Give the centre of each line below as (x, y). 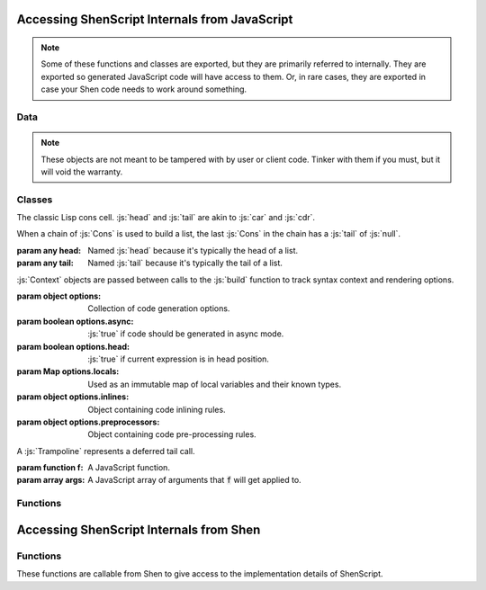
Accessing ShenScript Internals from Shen (139, 529)
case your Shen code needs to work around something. (144, 89)
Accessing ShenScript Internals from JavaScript (155, 19)
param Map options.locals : (68, 371)
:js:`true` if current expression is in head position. (179, 359)
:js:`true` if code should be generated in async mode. (186, 334)
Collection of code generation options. (159, 308)
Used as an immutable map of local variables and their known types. (215, 384)
